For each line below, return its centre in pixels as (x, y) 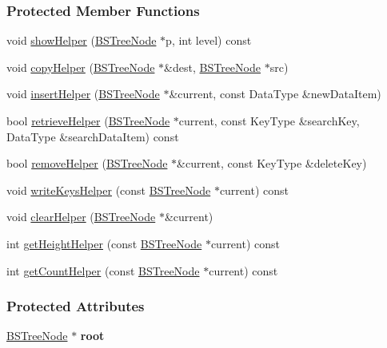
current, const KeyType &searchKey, (269, 121)
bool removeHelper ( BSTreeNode (87, 163)
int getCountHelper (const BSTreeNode (103, 270)
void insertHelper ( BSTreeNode (83, 94)
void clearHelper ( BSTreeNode (81, 217)
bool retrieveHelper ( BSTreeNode (88, 121)
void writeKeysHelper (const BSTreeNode (109, 190)
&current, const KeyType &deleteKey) (272, 163)
